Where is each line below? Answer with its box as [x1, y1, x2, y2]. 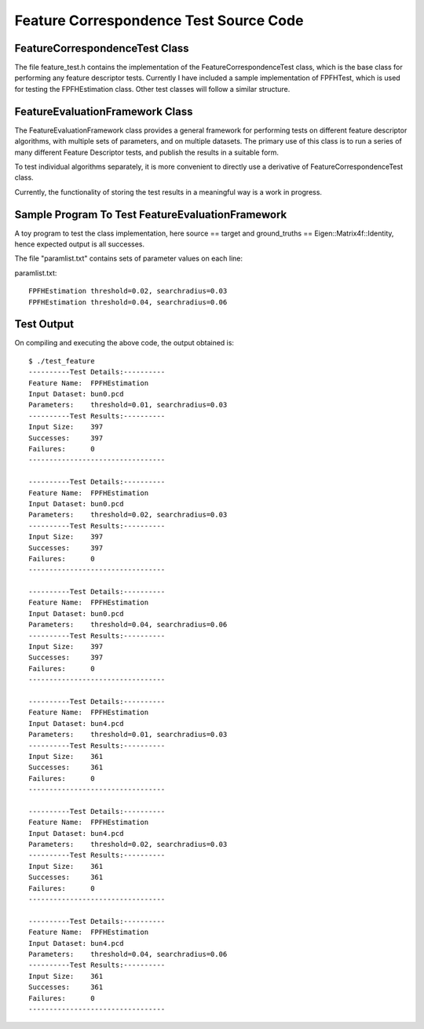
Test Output [14, 318, 75, 331]
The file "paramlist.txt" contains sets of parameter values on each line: [14, 254, 243, 263]
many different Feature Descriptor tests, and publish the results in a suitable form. [14, 148, 279, 157]
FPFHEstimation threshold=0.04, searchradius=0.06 [28, 297, 228, 306]
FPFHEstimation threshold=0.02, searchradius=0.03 [28, 286, 228, 296]
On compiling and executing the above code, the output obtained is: [14, 338, 235, 348]
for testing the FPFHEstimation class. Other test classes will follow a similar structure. [14, 84, 291, 93]
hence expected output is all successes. [14, 239, 145, 249]
